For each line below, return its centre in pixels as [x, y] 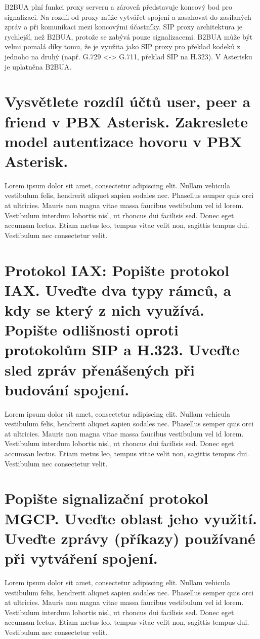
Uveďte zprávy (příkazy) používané [130, 538]
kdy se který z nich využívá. [104, 309]
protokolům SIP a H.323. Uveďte [122, 349]
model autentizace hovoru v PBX [123, 141]
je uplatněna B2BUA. [38, 66]
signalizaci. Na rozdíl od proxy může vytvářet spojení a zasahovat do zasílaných [128, 16]
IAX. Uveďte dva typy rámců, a [118, 290]
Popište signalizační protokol [106, 498]
